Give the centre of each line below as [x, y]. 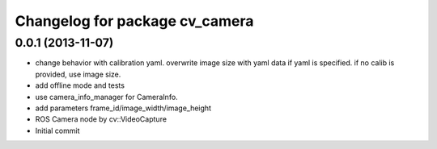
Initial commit [57, 130]
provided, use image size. [78, 74]
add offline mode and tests [80, 85]
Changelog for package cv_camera [134, 21]
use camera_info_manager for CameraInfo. [106, 97]
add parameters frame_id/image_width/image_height [123, 108]
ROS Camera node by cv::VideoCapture [101, 119]
